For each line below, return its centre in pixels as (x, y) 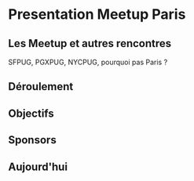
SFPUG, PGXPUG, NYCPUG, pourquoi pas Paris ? (88, 62)
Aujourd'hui (38, 167)
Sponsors (32, 140)
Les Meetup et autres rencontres (90, 43)
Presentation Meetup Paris (97, 14)
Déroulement (41, 87)
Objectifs (31, 113)
